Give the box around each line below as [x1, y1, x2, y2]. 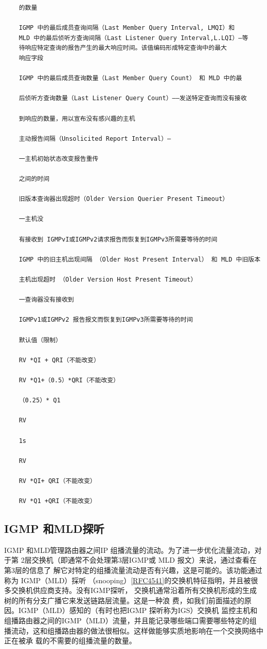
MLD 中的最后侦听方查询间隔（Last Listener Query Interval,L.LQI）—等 [19, 34, 248, 42]
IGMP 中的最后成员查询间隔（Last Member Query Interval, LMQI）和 [19, 24, 235, 32]
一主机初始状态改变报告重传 [19, 155, 99, 162]
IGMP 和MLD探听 [4, 521, 104, 536]
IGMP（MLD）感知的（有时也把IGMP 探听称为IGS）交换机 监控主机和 [18, 605, 258, 616]
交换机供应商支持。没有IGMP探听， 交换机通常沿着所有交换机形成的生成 [11, 585, 257, 596]
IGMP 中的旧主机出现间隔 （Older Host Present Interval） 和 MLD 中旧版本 [19, 255, 261, 263]
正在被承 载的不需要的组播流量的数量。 [4, 635, 136, 646]
